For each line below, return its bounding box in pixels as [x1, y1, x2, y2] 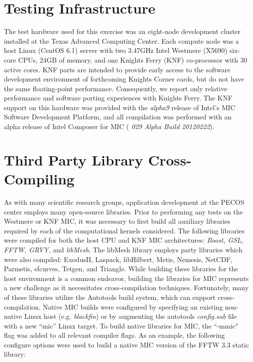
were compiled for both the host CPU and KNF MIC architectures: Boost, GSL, [4, 235, 244, 245]
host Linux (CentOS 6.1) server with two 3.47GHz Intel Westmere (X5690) [4, 45, 228, 55]
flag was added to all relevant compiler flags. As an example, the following [4, 330, 225, 340]
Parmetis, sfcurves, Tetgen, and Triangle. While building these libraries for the [4, 263, 238, 274]
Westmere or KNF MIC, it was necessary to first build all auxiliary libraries [4, 216, 231, 226]
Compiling [4, 169, 74, 189]
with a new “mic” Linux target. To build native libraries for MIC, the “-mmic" [4, 320, 238, 330]
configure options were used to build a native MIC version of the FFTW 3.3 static [4, 339, 249, 349]
